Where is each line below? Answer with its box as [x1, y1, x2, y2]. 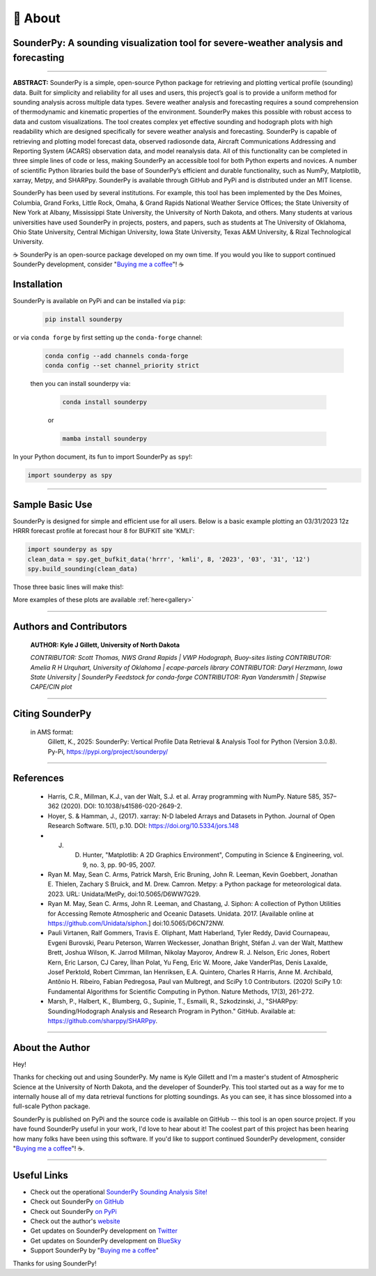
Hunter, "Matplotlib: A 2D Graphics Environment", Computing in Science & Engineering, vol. [82, 851, 344, 859]
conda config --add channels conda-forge [45, 352, 189, 360]
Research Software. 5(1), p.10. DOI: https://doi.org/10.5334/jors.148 [47, 822, 240, 830]
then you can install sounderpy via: [30, 380, 131, 388]
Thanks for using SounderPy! [13, 1259, 97, 1268]
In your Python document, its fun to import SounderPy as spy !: [13, 453, 193, 461]
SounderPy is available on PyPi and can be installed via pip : [13, 297, 186, 305]
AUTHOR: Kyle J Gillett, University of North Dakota [30, 640, 180, 649]
